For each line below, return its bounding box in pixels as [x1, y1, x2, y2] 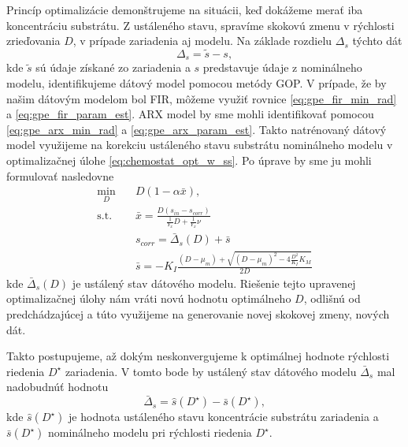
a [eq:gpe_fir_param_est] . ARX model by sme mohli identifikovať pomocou [6, 106, 374, 122]
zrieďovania [6, 32, 61, 49]
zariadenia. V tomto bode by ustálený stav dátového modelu [65, 363, 357, 379]
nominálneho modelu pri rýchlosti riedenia [47, 424, 252, 441]
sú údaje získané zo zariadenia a [35, 59, 191, 76]
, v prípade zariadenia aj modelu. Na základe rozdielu [72, 32, 332, 49]
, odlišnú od [303, 290, 361, 307]
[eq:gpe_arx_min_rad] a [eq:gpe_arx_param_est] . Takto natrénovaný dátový [6, 121, 387, 137]
